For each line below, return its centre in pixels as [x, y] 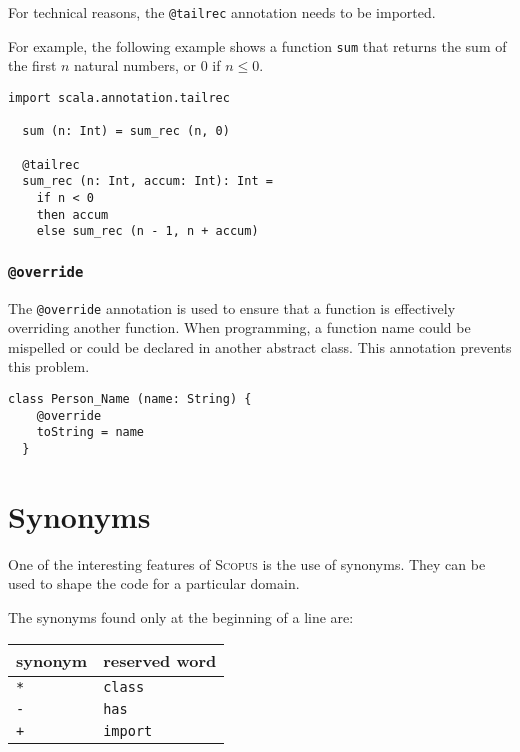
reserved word [160, 660]
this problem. [49, 366]
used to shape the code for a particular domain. [154, 583]
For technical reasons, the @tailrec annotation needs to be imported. [222, 12]
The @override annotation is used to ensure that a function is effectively [232, 307]
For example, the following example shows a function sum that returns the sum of [257, 45]
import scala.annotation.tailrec [119, 97]
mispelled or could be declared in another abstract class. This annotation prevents [260, 346]
